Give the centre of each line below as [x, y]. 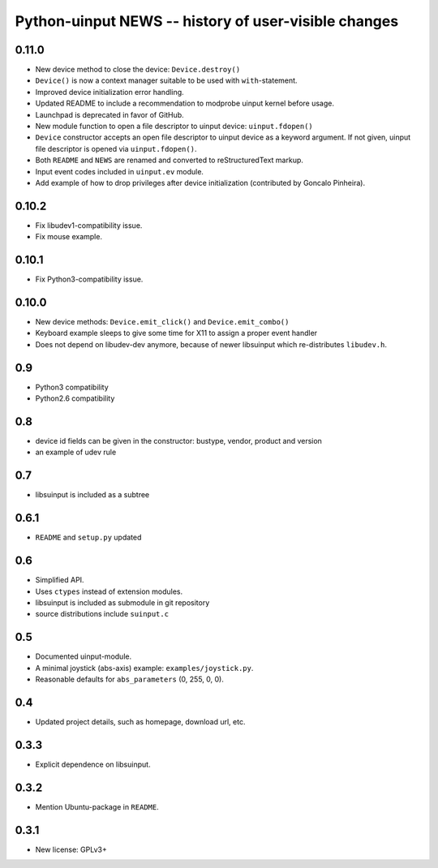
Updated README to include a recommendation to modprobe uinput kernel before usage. [185, 103]
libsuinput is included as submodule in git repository [122, 602]
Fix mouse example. [69, 237]
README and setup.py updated [88, 537]
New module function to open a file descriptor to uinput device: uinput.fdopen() [174, 127]
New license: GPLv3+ [71, 849]
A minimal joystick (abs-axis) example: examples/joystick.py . [144, 668]
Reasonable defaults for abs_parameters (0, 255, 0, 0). [130, 679]
